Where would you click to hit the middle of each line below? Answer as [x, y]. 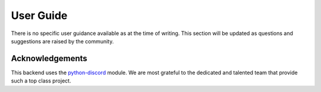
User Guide [39, 15]
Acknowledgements [49, 58]
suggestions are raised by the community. [62, 41]
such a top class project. [41, 81]
